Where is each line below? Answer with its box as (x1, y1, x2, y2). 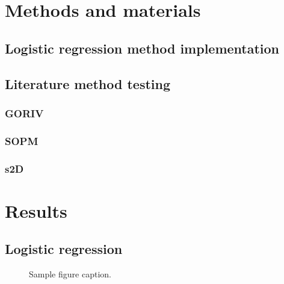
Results (5, 198, 67, 223)
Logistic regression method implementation (5, 39, 280, 57)
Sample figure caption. (29, 268, 111, 280)
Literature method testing (5, 74, 171, 93)
